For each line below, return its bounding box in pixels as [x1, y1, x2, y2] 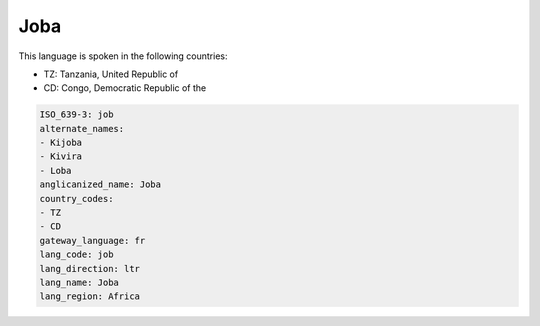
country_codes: [39, 193, 114, 204]
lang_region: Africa [39, 291, 140, 302]
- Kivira [39, 151, 83, 162]
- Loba [39, 165, 72, 176]
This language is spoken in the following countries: [18, 50, 228, 62]
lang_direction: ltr [39, 263, 140, 274]
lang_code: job [39, 249, 114, 260]
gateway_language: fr [39, 235, 146, 246]
